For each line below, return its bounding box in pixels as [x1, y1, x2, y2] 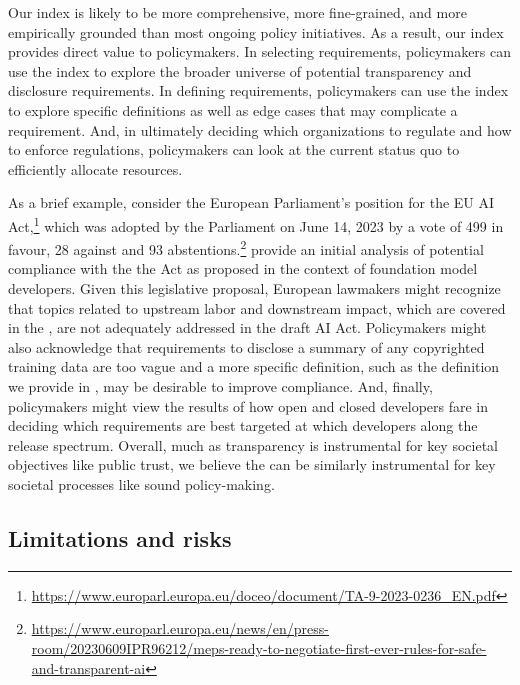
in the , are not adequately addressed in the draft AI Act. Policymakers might [8, 317, 487, 338]
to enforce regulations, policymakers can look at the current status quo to [8, 139, 460, 160]
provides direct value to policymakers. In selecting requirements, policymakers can [8, 41, 512, 62]
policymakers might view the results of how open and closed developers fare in [8, 395, 489, 416]
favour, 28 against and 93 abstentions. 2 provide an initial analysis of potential [8, 236, 484, 259]
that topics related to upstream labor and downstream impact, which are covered [8, 297, 506, 318]
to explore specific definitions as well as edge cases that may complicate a [8, 99, 458, 120]
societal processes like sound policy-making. [8, 473, 275, 494]
